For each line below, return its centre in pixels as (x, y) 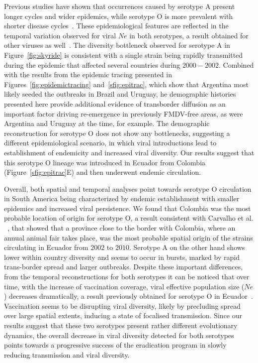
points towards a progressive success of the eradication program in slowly (115, 345)
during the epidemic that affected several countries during (92, 64)
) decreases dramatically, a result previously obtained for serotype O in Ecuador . (129, 296)
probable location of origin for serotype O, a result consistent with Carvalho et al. (129, 218)
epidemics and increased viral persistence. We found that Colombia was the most (128, 208)
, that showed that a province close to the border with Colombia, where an (122, 228)
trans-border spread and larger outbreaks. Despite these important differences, (124, 267)
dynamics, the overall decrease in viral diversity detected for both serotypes (119, 335)
